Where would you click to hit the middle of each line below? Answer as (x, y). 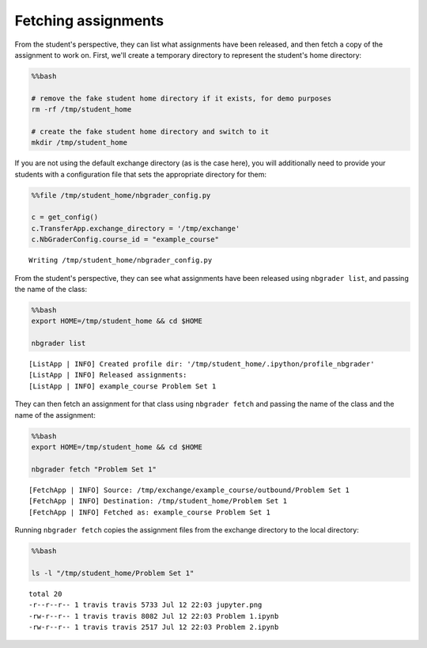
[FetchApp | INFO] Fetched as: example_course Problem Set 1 (149, 512)
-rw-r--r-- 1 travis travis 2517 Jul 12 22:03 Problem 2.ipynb (154, 627)
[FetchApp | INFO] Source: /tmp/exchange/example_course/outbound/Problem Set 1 (189, 490)
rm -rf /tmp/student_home (81, 110)
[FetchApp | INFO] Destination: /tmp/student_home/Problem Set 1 (158, 501)
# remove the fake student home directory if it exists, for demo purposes (181, 98)
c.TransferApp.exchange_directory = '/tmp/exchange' (136, 228)
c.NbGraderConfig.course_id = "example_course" (125, 240)
